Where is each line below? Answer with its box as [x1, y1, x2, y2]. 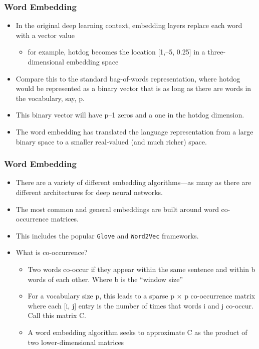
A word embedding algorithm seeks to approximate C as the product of [28, 326, 247, 337]
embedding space [66, 56, 119, 66]
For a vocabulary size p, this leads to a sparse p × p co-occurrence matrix [28, 290, 255, 301]
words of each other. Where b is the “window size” [28, 273, 183, 284]
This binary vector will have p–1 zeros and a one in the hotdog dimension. [16, 109, 244, 120]
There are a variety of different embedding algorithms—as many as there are [16, 177, 251, 187]
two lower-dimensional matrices [28, 336, 124, 347]
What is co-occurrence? [16, 247, 88, 257]
